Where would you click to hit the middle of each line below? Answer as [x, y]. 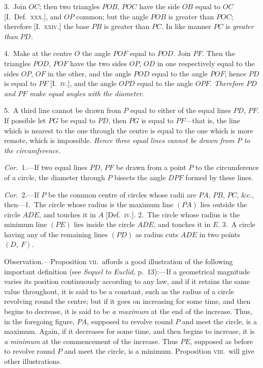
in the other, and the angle [90, 73]
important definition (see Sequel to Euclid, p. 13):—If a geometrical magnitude [127, 271]
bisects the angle [140, 177]
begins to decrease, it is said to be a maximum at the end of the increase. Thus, [128, 311]
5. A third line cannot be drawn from [63, 110]
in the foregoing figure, [39, 321]
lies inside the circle [104, 224]
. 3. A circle [237, 224]
